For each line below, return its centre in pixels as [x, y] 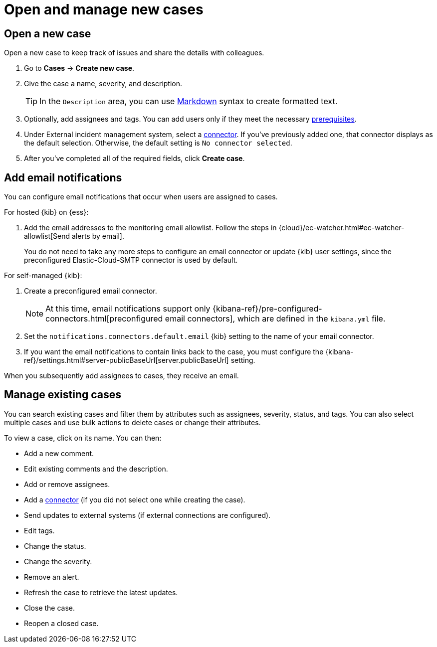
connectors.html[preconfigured [104, 319]
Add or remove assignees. [67, 484]
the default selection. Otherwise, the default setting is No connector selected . [158, 143]
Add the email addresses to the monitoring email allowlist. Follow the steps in [150, 228]
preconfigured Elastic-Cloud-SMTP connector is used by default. [131, 260]
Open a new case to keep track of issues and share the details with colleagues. [134, 53]
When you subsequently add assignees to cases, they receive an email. [121, 376]
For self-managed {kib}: [43, 276]
